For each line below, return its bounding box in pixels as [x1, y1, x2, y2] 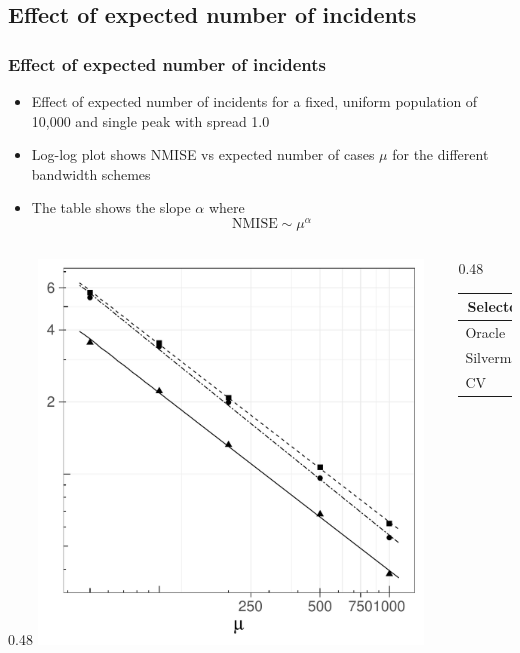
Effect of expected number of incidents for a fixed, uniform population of [31, 91, 478, 111]
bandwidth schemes [31, 163, 151, 184]
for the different [392, 144, 489, 165]
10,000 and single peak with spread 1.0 [31, 110, 270, 131]
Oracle [465, 321, 506, 342]
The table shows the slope [31, 197, 191, 218]
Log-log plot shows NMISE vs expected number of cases [31, 144, 375, 165]
